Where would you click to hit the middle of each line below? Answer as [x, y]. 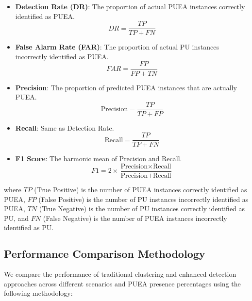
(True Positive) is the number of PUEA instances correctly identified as [141, 190]
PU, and [17, 218]
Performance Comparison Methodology [105, 254]
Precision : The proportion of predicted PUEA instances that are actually [126, 87]
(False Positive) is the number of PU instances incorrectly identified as [143, 199]
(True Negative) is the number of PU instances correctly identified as [142, 209]
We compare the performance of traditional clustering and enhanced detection [120, 274]
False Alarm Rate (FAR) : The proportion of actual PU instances [117, 47]
